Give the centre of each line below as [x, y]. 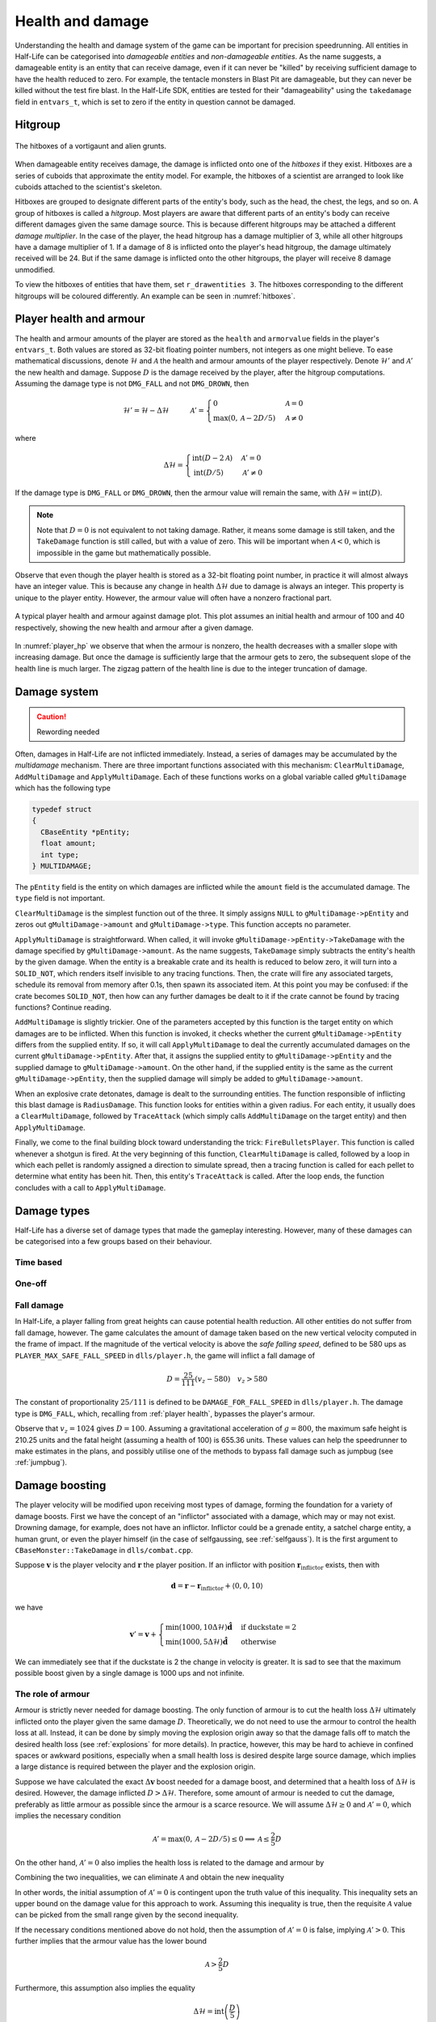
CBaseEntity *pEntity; [86, 832]
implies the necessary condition [68, 1815]
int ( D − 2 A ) [213, 458]
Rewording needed [68, 731]
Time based [39, 1262]
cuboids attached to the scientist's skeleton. [88, 187]
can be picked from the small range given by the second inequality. [127, 1915]
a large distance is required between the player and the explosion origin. [135, 1766]
